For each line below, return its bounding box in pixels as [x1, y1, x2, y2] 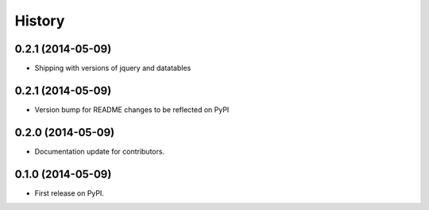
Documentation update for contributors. [34, 146, 165, 156]
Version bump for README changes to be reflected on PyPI [34, 104, 230, 115]
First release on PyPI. [34, 188, 105, 198]
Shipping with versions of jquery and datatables [34, 64, 191, 73]
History [14, 12, 65, 29]
